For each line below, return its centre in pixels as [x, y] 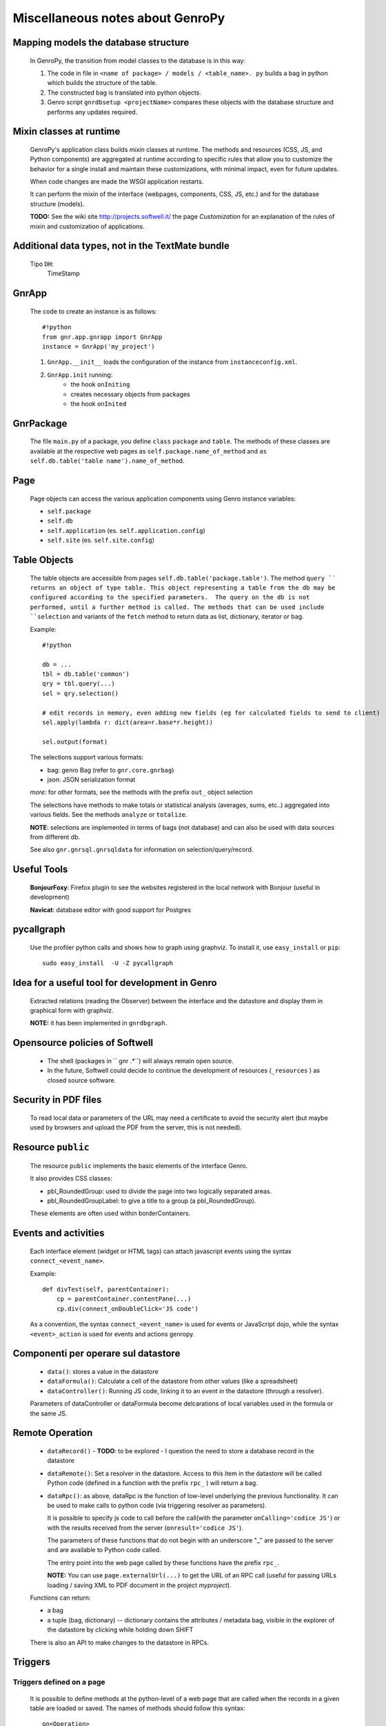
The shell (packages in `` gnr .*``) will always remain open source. [140, 1060]
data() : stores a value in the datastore [103, 1371]
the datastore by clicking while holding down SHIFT [120, 1630]
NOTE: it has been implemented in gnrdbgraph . [99, 1023]
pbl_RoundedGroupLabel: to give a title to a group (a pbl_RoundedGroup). [152, 1201]
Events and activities [59, 1233]
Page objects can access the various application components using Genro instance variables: [163, 498]
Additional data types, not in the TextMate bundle [121, 246]
